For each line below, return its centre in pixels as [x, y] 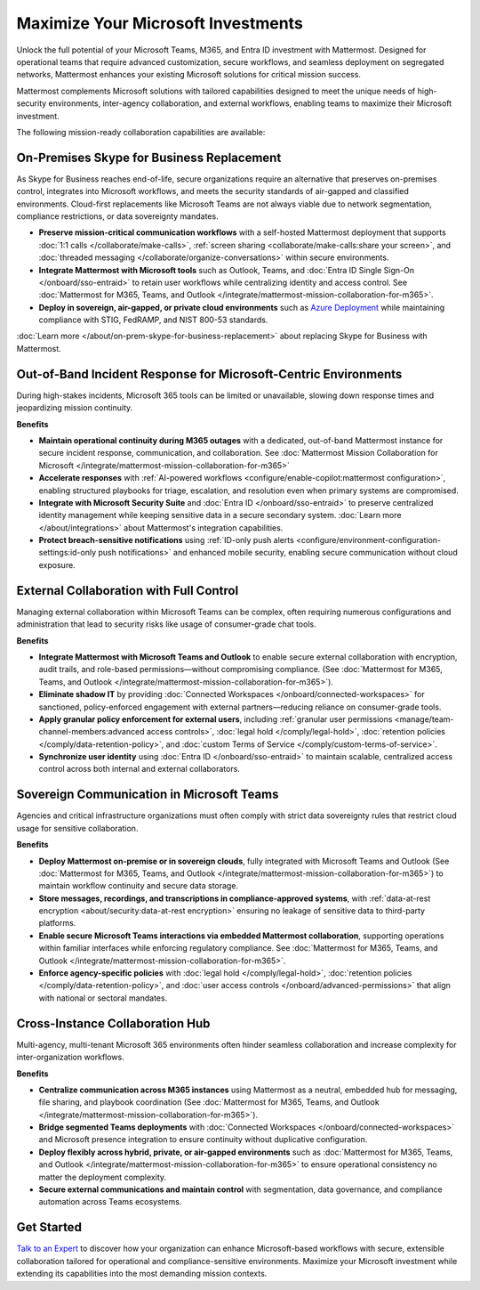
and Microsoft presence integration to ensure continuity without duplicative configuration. [203, 1140]
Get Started [49, 1227]
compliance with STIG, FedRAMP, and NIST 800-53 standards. [153, 320]
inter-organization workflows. [70, 1057]
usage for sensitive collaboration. [77, 828]
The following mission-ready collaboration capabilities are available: [141, 132]
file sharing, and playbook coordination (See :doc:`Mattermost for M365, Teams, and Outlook [209, 1102]
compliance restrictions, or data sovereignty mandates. [117, 216]
